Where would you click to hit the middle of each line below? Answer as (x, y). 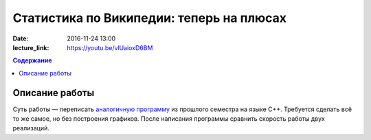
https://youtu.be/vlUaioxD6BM (110, 47)
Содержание (32, 60)
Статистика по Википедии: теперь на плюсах (150, 18)
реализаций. (31, 128)
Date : (21, 38)
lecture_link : (31, 47)
